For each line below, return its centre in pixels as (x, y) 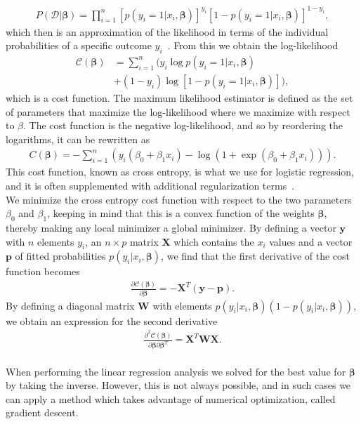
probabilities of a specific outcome (79, 45)
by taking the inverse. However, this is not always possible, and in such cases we (178, 385)
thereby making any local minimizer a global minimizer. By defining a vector (171, 227)
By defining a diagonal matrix (70, 305)
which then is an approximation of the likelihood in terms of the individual (167, 31)
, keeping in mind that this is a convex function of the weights (181, 213)
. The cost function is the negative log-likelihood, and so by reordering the (183, 125)
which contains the (214, 241)
